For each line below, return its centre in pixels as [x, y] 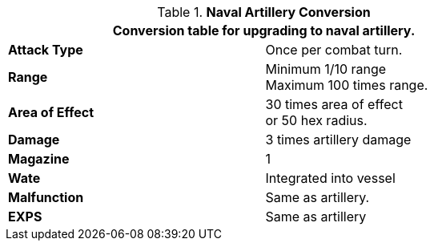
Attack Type [46, 50]
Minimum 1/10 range [326, 69]
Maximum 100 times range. [347, 85]
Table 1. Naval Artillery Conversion [264, 12]
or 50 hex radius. [316, 120]
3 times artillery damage [338, 140]
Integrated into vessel [330, 178]
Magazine [39, 159]
